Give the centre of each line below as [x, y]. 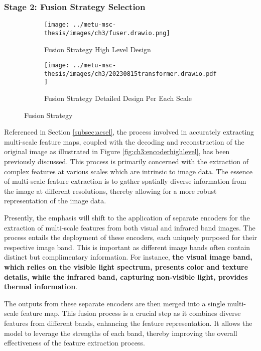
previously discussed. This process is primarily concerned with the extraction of [126, 161]
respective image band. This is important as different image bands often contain [127, 247]
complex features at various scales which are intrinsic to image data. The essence [128, 171]
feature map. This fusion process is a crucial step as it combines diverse [131, 313]
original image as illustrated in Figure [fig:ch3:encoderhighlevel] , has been [117, 151]
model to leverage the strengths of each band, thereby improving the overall [121, 333]
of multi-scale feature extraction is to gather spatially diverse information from [125, 181]
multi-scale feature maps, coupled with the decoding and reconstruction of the [124, 141]
